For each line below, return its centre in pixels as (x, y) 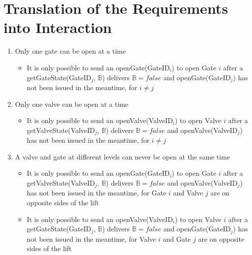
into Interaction (58, 27)
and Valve (188, 193)
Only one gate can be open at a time (70, 51)
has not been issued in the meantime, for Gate (97, 193)
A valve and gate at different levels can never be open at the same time (123, 156)
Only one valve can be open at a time (71, 104)
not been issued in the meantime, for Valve (91, 239)
